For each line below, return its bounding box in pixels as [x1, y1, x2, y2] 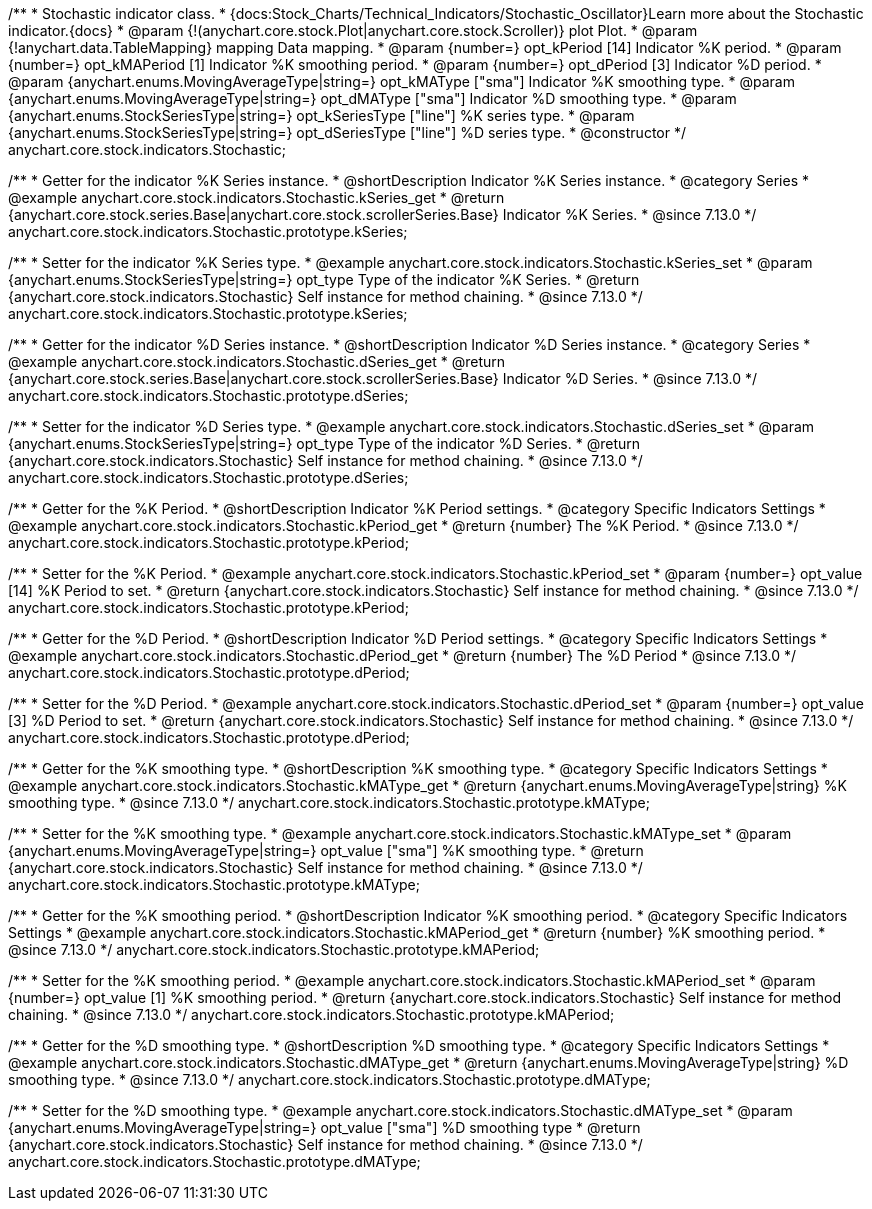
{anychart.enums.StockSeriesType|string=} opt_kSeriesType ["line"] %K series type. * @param [8, 107, 635, 124]
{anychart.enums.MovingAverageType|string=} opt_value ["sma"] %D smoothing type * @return [8, 1119, 641, 1136]
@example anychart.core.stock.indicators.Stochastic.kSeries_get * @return [8, 189, 505, 206]
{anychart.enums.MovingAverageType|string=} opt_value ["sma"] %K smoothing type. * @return [8, 842, 644, 859]
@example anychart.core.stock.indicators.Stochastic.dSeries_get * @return [8, 353, 506, 370]
